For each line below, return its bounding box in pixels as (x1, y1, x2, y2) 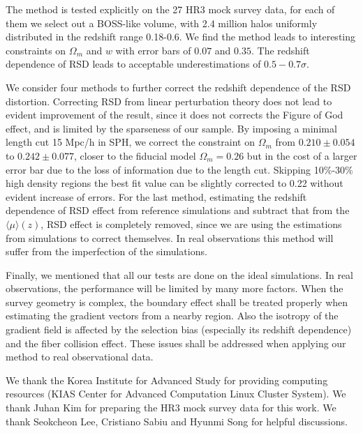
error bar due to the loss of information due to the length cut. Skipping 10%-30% (6, 162, 353, 176)
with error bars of (115, 43, 191, 57)
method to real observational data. (6, 349, 154, 364)
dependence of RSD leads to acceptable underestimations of (6, 56, 261, 71)
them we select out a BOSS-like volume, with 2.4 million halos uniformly (6, 15, 318, 30)
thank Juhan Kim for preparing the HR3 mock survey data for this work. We (6, 400, 336, 415)
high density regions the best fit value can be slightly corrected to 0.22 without (6, 176, 343, 190)
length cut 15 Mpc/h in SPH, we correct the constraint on (6, 135, 255, 149)
